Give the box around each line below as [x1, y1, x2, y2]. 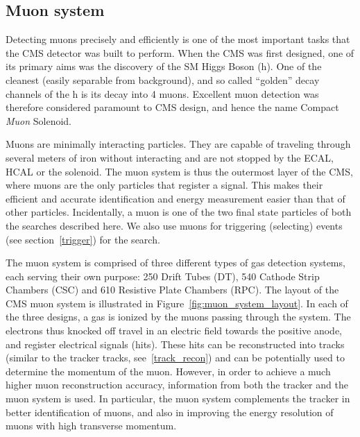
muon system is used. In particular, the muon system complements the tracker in [6, 391, 350, 406]
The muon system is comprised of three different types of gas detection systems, [6, 255, 345, 270]
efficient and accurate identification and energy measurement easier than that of [6, 191, 345, 205]
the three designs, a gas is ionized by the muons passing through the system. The [6, 309, 351, 324]
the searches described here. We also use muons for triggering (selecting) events [6, 218, 343, 232]
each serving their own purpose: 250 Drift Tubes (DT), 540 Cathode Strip [6, 268, 320, 283]
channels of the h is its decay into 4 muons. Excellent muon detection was [6, 86, 319, 101]
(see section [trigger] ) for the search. [6, 232, 160, 246]
